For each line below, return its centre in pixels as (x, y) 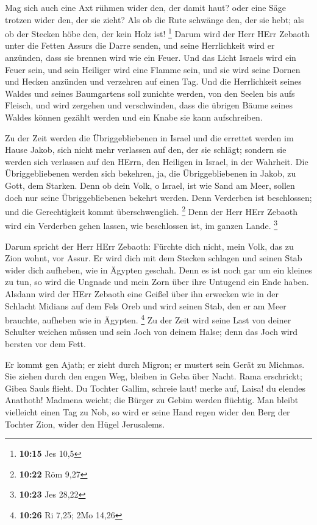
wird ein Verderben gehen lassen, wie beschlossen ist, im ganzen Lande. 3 (141, 225)
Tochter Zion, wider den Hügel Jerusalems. (85, 424)
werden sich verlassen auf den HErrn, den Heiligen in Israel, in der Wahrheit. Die (157, 161)
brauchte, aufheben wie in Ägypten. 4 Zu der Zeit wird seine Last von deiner (148, 319)
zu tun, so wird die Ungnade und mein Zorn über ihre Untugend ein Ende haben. (157, 282)
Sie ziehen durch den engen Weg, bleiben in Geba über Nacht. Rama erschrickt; (154, 376)
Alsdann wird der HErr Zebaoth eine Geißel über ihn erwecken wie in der (142, 294)
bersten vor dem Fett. (45, 344)
